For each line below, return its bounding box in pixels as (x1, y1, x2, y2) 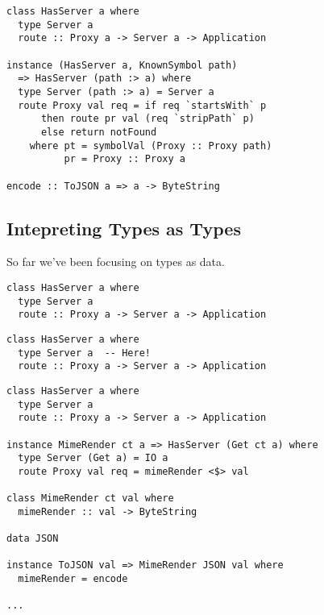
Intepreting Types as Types (6, 215, 241, 240)
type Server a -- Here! (18, 347, 151, 359)
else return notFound (40, 126, 157, 138)
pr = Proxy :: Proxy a (64, 153, 185, 165)
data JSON (6, 533, 59, 545)
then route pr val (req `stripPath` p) (40, 113, 255, 125)
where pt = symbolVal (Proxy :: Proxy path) (29, 139, 272, 152)
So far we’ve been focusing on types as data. (6, 253, 225, 270)
